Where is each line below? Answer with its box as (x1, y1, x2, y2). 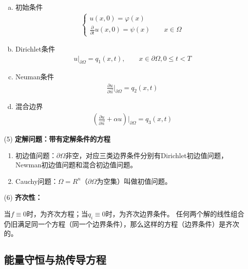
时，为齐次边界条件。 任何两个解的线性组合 (105, 209, 245, 219)
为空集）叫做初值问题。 (96, 176, 172, 186)
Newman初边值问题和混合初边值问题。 (15, 160, 137, 170)
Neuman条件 (15, 72, 54, 82)
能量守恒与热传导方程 (4, 252, 106, 267)
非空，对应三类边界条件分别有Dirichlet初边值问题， (65, 150, 228, 160)
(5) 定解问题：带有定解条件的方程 (4, 134, 111, 144)
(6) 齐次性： (4, 192, 42, 202)
